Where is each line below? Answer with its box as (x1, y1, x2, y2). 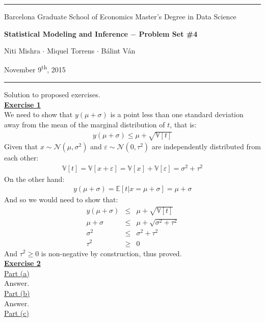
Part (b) (4, 287, 30, 298)
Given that (4, 141, 38, 151)
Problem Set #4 (139, 28, 198, 39)
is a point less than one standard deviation (110, 109, 244, 120)
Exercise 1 (4, 99, 41, 110)
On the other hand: (4, 173, 65, 184)
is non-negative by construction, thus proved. (41, 248, 182, 258)
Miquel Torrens (47, 45, 95, 56)
